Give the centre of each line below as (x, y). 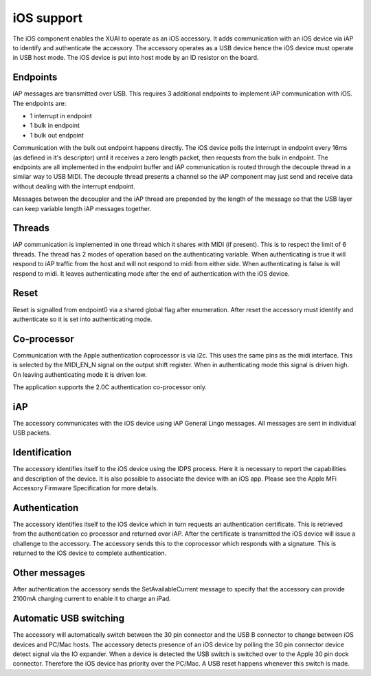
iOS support (47, 18)
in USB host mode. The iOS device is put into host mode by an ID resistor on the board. (136, 58)
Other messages (49, 573)
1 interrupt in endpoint (61, 116)
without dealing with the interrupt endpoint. (74, 186)
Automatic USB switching (69, 619)
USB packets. (32, 433)
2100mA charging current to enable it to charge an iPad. (92, 599)
